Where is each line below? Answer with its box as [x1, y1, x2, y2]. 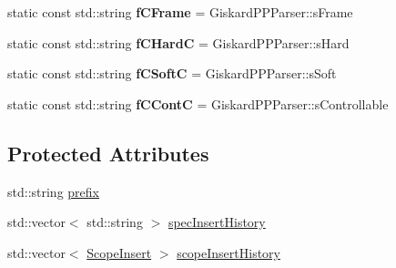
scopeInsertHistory [177, 242, 281, 262]
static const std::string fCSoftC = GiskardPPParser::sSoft [7, 64, 337, 83]
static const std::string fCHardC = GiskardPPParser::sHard [7, 33, 350, 52]
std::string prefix [7, 181, 99, 201]
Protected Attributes [7, 139, 209, 167]
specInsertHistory [168, 212, 266, 232]
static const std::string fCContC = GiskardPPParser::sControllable [7, 94, 389, 113]
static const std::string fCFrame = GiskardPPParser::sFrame [7, 3, 353, 21]
